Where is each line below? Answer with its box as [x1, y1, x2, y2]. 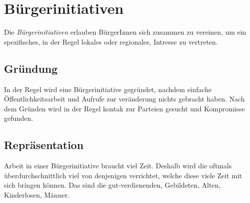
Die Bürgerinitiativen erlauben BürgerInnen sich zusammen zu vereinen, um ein [4, 27, 247, 37]
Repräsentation [4, 137, 84, 152]
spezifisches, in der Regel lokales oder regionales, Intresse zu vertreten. [4, 36, 218, 47]
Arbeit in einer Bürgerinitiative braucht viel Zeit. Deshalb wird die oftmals [4, 160, 232, 171]
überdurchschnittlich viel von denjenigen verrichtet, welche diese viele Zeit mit [4, 170, 242, 180]
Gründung [4, 60, 58, 76]
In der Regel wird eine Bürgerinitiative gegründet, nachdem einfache [4, 84, 212, 94]
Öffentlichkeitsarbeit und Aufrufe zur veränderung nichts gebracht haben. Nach [4, 94, 245, 104]
